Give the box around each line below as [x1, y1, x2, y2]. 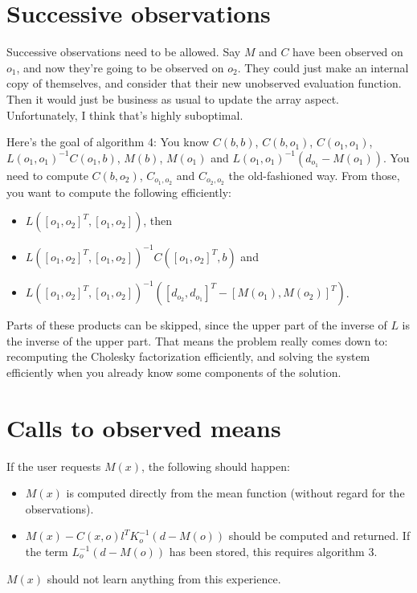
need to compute [6, 166, 88, 183]
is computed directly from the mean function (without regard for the [66, 485, 405, 501]
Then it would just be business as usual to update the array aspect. [6, 90, 340, 107]
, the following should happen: [141, 457, 290, 474]
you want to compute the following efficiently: [6, 183, 231, 200]
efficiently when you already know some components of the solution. [6, 363, 341, 380]
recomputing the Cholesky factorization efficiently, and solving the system [6, 348, 370, 365]
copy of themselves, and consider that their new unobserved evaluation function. [6, 75, 402, 92]
